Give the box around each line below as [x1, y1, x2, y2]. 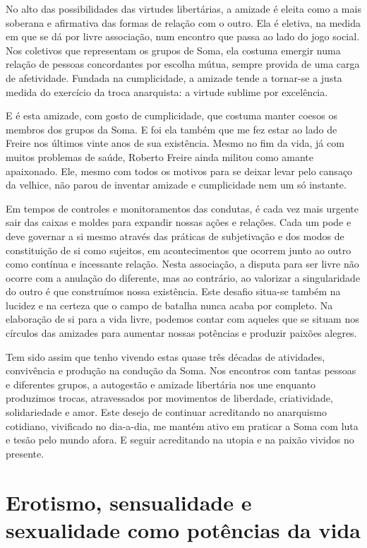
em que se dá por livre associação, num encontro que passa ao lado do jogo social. [6, 29, 360, 44]
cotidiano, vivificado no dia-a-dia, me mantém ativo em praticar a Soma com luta [6, 418, 359, 433]
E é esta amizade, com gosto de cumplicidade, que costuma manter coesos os [6, 108, 337, 123]
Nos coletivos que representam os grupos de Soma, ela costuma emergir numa [6, 42, 341, 57]
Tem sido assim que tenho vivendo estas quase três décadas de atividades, [6, 349, 325, 364]
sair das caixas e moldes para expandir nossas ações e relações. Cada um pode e [6, 215, 351, 230]
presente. [6, 446, 44, 460]
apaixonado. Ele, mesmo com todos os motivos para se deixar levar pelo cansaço [6, 163, 353, 178]
